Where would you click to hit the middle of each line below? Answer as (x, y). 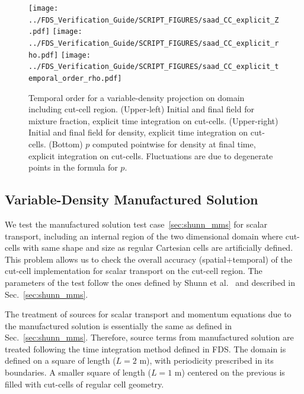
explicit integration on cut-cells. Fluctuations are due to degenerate (151, 155)
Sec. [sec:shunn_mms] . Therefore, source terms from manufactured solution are (149, 337)
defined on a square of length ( (60, 360)
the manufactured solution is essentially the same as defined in (119, 325)
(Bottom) (66, 144)
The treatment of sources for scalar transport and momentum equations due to (148, 314)
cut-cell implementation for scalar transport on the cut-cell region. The (134, 271)
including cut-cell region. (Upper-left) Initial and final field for (141, 109)
